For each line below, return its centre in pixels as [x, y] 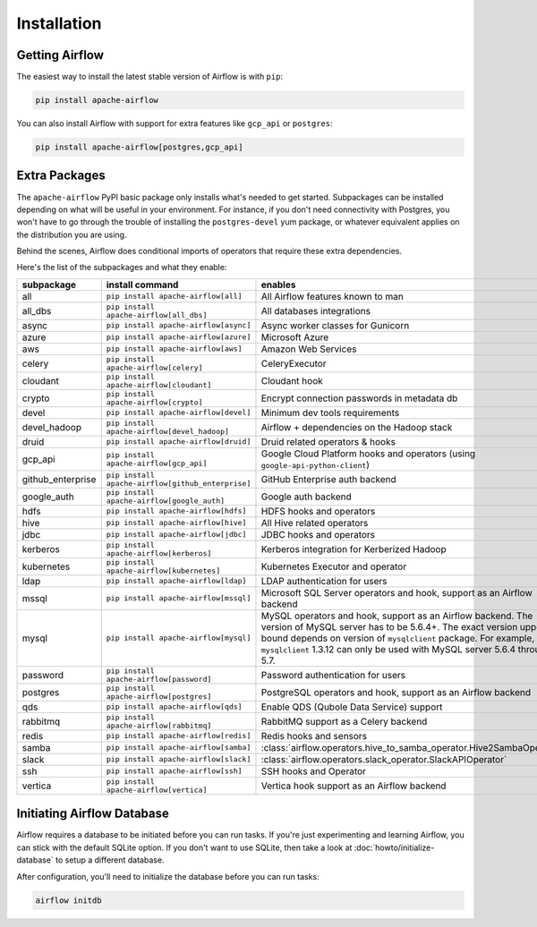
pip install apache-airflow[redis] [179, 736]
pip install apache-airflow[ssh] [174, 771]
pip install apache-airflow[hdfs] [176, 511]
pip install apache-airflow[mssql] [179, 598]
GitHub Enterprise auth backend [329, 479]
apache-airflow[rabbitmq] [159, 725]
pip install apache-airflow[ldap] [176, 581]
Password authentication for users [333, 675]
